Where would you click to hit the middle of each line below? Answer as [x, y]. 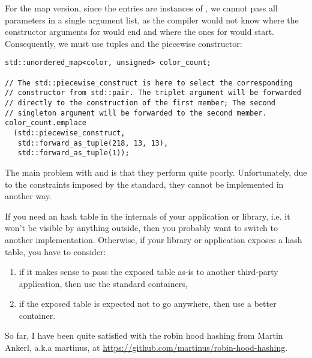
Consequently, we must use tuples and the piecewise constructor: [124, 43]
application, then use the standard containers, [103, 283]
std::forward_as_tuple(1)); [73, 153]
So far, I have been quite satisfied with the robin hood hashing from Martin [144, 335]
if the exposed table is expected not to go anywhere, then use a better [148, 304]
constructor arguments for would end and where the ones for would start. [139, 32]
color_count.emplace [46, 123]
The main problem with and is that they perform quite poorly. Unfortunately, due [156, 172]
